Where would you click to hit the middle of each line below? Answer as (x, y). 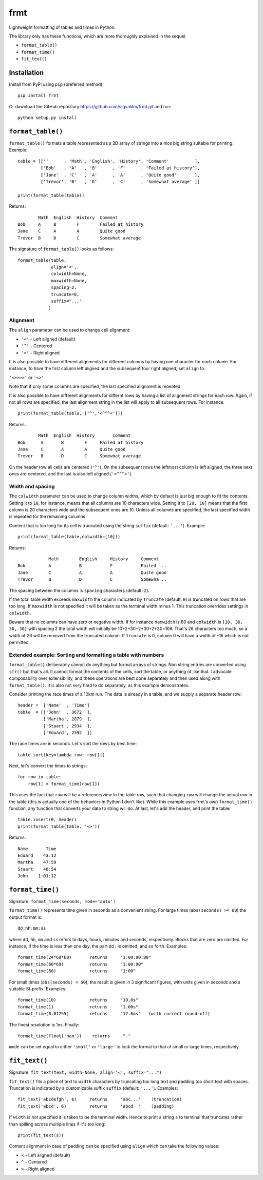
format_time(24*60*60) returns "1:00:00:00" (85, 957)
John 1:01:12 (37, 876)
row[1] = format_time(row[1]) (64, 784)
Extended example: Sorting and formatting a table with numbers (86, 655)
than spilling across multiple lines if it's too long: (57, 1124)
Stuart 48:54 (37, 869)
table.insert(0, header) (47, 820)
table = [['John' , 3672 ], (55, 712)
